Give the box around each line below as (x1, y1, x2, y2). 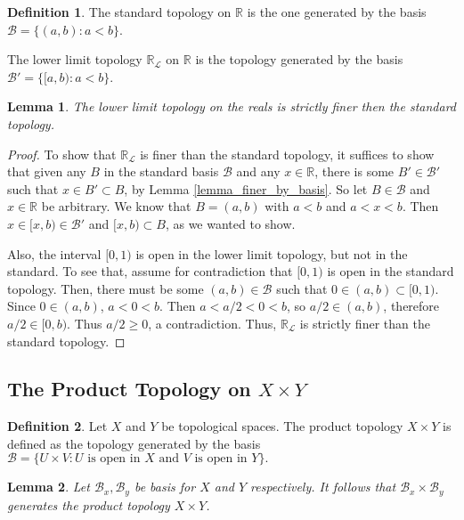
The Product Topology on (7, 375, 251, 402)
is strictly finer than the (299, 313, 430, 332)
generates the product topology (7, 495, 170, 514)
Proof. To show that (7, 144, 117, 163)
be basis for (134, 477, 196, 496)
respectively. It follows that (250, 477, 396, 496)
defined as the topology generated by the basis (7, 434, 261, 452)
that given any (7, 162, 86, 181)
